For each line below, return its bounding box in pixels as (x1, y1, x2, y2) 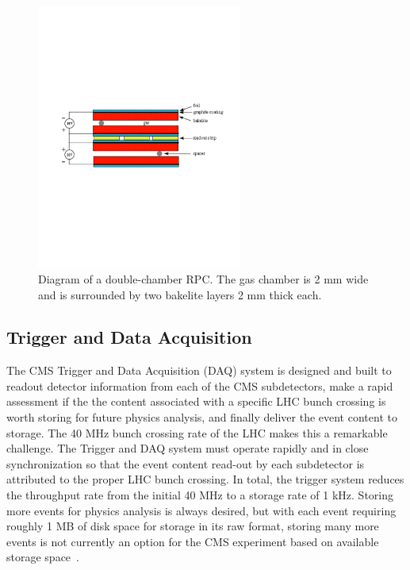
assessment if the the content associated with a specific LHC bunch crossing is (6, 393, 386, 410)
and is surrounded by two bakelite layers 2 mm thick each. (38, 286, 322, 302)
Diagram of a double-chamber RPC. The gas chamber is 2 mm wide (38, 270, 369, 287)
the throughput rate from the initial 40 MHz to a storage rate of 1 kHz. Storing (6, 487, 393, 503)
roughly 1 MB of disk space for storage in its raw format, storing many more (6, 518, 379, 534)
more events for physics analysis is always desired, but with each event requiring (6, 502, 397, 518)
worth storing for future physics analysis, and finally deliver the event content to (6, 409, 397, 426)
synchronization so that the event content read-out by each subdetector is (6, 455, 365, 472)
